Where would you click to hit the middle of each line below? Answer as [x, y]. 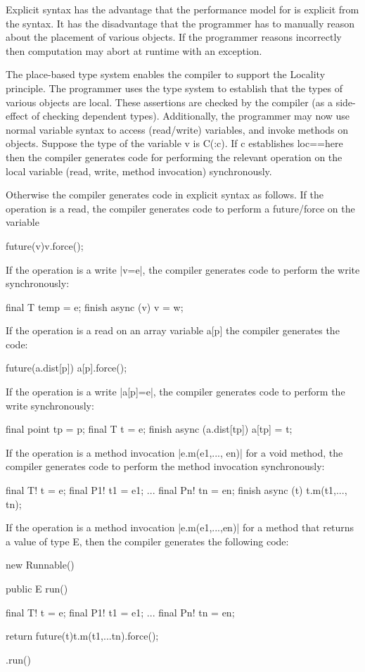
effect [17, 116]
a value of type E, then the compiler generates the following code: [147, 541]
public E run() [37, 588]
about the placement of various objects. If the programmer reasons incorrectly [174, 37]
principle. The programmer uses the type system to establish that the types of [174, 88]
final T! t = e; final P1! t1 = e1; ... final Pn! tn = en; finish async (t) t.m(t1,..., [177, 490]
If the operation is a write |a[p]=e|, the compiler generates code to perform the [175, 392]
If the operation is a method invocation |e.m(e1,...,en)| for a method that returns [180, 527]
